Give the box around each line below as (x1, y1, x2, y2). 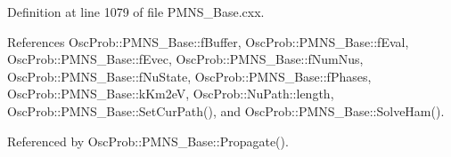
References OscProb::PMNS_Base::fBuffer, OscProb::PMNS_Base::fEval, (7, 32, 409, 51)
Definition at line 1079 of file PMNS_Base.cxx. (7, 3, 265, 20)
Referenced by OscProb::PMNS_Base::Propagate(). (7, 131, 289, 150)
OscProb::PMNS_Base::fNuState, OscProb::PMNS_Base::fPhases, (7, 67, 372, 85)
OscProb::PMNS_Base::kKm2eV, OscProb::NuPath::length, (7, 84, 334, 103)
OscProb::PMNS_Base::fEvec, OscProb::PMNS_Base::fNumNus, (7, 50, 364, 68)
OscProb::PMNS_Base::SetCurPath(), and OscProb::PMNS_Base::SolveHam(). (7, 101, 445, 120)
